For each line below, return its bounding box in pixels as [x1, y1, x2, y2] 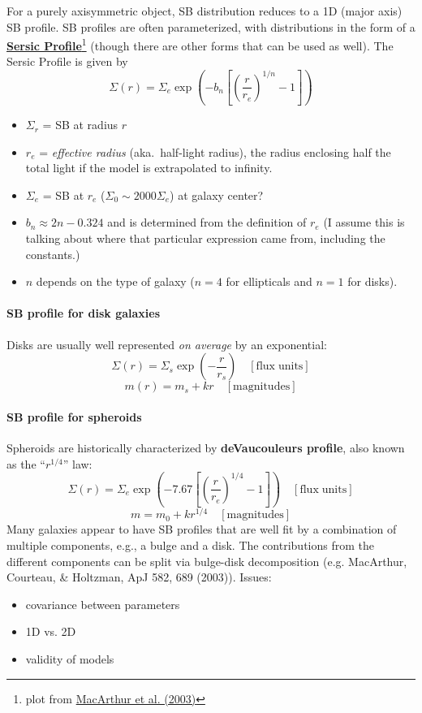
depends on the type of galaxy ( [36, 273, 195, 290]
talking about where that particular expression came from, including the [25, 230, 385, 247]
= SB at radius [42, 116, 118, 133]
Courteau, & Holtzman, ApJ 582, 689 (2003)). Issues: [6, 568, 272, 586]
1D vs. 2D [25, 623, 76, 640]
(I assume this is [323, 214, 405, 231]
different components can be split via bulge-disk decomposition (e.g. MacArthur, [6, 552, 407, 569]
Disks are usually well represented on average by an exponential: [6, 335, 327, 352]
